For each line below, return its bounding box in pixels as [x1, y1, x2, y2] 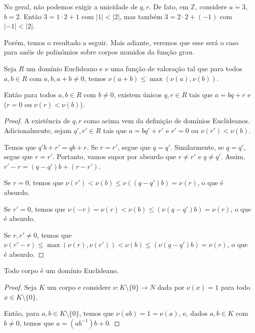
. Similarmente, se [170, 141, 224, 152]
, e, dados [178, 308, 207, 318]
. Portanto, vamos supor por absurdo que [52, 151, 176, 162]
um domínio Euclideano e [26, 63, 103, 73]
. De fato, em [149, 1, 189, 11]
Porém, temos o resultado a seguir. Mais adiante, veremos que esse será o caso [4, 37, 239, 47]
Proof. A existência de [4, 115, 70, 126]
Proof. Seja [4, 282, 37, 292]
